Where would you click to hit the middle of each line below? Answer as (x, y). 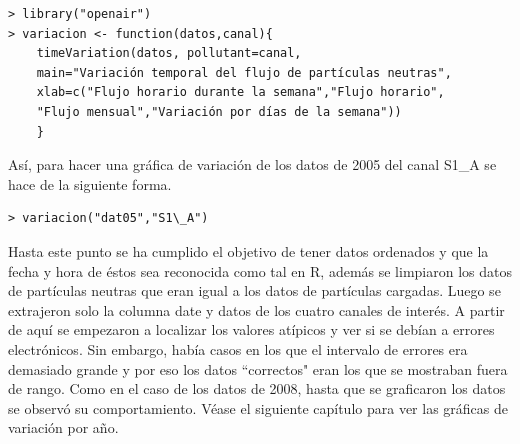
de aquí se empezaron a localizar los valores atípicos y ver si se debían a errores (251, 329)
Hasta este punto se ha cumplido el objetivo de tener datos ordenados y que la (248, 250)
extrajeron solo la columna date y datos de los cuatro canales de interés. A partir (256, 309)
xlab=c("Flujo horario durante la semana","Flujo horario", (240, 92)
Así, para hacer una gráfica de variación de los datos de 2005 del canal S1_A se (252, 164)
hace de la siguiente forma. (90, 183)
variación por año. (63, 427)
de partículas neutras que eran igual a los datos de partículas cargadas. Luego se (254, 290)
